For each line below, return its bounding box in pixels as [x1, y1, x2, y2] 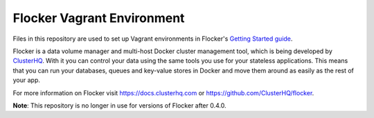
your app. [12, 76, 41, 84]
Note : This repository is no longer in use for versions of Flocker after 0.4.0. [12, 101, 226, 110]
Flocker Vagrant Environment [12, 10, 185, 26]
